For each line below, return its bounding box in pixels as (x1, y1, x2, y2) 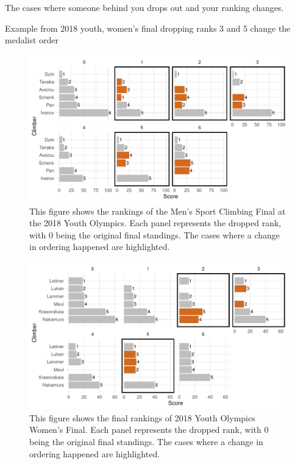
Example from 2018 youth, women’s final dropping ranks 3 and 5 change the (5, 21, 291, 34)
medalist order (5, 34, 59, 46)
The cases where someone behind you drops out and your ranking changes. (5, 1, 284, 13)
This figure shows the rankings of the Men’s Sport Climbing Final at (29, 204, 286, 217)
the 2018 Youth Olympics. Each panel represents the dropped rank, (29, 216, 282, 229)
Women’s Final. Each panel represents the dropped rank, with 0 (29, 423, 269, 436)
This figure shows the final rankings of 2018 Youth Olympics (29, 411, 255, 424)
